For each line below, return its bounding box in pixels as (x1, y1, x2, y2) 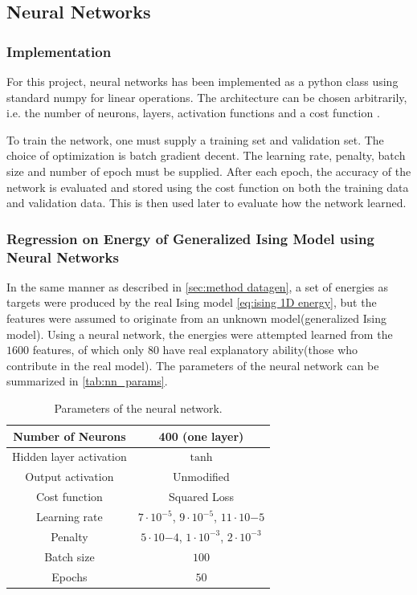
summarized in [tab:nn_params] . (6, 373, 168, 389)
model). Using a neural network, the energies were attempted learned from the (6, 325, 393, 342)
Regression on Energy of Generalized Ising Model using (6, 228, 374, 248)
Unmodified (173, 468, 230, 485)
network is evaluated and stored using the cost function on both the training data (6, 178, 409, 195)
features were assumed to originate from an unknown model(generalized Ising (6, 310, 386, 327)
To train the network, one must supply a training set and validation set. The (6, 131, 384, 148)
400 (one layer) (158, 427, 244, 444)
